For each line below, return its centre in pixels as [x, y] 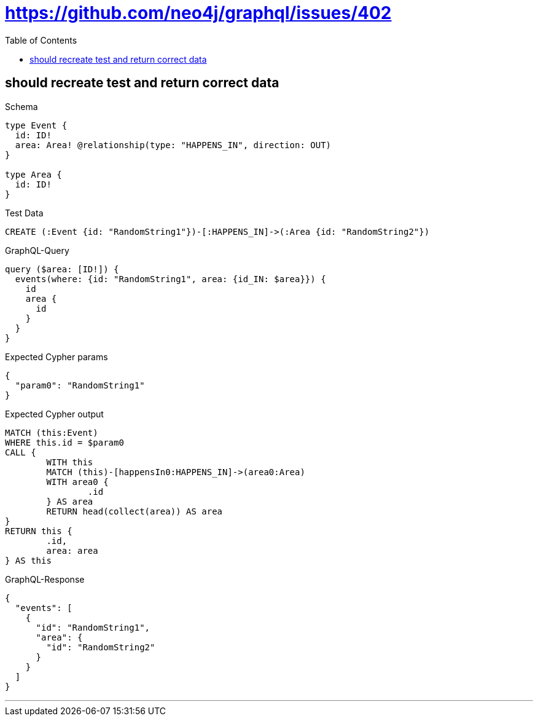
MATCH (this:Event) [52, 432]
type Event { [36, 125]
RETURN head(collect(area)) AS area [134, 511]
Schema [21, 106]
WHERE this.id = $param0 [64, 442]
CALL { [21, 452]
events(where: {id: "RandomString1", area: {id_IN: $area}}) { [170, 279]
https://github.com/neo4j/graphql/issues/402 [198, 13]
